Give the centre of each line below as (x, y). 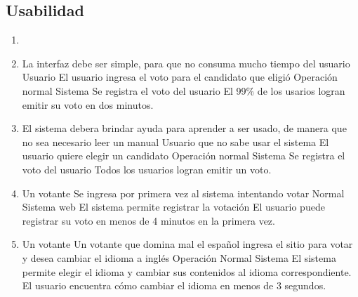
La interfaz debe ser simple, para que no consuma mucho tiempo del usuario (186, 63)
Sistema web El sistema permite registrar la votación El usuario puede (173, 207)
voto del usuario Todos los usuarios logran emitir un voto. (147, 169)
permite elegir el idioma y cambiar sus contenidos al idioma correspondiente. (187, 271)
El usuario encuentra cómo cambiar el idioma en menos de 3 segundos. (174, 285)
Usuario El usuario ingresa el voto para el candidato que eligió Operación (180, 77)
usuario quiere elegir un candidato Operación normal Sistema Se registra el (184, 156)
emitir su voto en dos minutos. (88, 104)
